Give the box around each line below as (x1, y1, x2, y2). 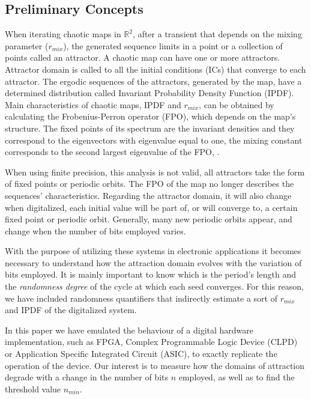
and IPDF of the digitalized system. (5, 303, 137, 316)
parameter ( (5, 39, 49, 52)
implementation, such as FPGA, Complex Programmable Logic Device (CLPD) (5, 335, 298, 348)
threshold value (5, 382, 61, 395)
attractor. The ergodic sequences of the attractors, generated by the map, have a (5, 75, 302, 87)
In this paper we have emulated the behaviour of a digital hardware (5, 323, 254, 336)
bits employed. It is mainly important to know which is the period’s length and (5, 268, 296, 281)
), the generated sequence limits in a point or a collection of (63, 39, 283, 52)
